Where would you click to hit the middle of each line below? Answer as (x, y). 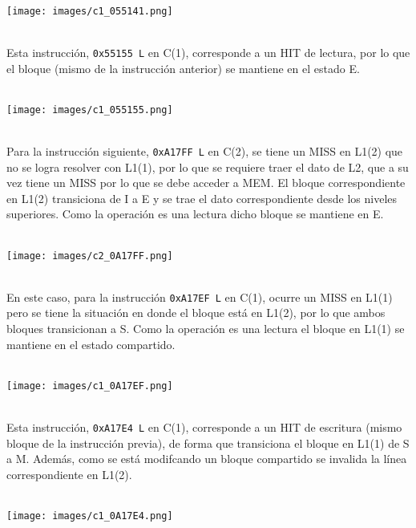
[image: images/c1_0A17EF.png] (90, 386)
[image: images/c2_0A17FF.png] (90, 256)
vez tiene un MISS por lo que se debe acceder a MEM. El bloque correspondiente (206, 183)
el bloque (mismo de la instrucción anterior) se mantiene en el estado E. (183, 68)
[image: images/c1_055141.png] (90, 11)
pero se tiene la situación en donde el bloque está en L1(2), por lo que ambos (196, 313)
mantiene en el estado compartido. (91, 344)
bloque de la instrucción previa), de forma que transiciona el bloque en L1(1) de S (208, 443)
